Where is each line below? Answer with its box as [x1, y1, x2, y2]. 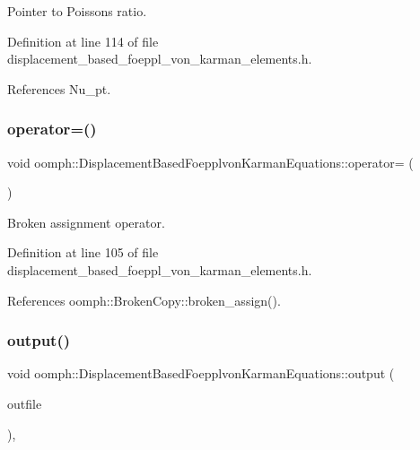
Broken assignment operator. [7, 212, 165, 231]
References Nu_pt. [7, 79, 111, 98]
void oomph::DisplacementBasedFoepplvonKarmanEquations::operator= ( [7, 152, 414, 171]
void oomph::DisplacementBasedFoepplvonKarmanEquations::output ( [7, 364, 395, 383]
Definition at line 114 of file [7, 31, 159, 50]
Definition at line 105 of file [7, 243, 159, 262]
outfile [7, 394, 42, 412]
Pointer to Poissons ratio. [7, 2, 147, 20]
